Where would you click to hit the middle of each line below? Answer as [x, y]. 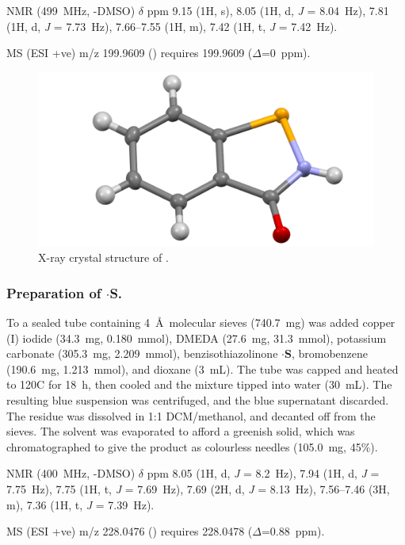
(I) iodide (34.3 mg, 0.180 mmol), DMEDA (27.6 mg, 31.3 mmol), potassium [197, 338]
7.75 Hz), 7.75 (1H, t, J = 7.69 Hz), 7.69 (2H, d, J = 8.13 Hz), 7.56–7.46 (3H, [198, 488]
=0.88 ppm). [293, 531]
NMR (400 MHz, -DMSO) [71, 473]
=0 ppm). [286, 53]
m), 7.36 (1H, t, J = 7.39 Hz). [80, 504]
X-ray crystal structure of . [103, 257]
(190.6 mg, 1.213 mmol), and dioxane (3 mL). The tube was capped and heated [202, 368]
